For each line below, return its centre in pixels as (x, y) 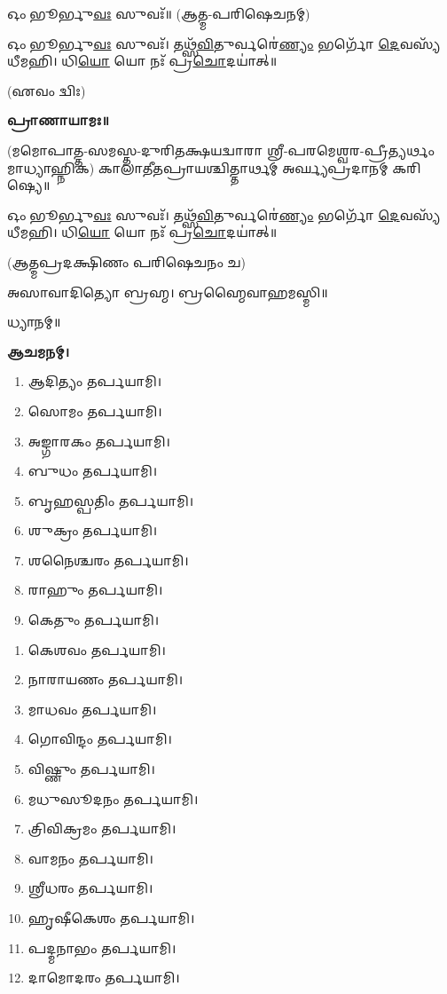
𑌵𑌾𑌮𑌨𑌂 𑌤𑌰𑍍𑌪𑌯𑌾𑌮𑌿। (90, 858)
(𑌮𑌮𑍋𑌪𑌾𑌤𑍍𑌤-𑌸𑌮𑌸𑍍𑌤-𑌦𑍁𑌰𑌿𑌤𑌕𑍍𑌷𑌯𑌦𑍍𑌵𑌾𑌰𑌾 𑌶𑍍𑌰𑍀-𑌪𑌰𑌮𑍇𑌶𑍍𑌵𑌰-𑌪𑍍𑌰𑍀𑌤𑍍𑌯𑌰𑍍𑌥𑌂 (221, 150)
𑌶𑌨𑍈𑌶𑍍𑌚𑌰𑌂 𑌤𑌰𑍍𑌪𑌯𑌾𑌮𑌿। (108, 560)
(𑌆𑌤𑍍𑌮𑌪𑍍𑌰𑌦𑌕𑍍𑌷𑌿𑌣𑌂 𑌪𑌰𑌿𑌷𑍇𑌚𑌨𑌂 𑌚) (127, 261)
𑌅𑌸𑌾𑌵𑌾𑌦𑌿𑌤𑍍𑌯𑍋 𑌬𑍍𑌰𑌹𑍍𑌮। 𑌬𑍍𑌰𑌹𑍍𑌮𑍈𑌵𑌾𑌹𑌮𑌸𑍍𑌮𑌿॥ (168, 292)
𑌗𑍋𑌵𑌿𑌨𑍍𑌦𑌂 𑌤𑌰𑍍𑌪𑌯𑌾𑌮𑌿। (100, 739)
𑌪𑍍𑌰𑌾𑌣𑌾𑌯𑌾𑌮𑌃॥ (58, 120)
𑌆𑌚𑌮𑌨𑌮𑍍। (39, 351)
